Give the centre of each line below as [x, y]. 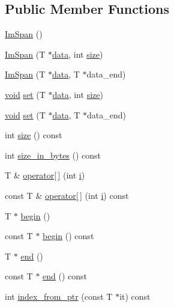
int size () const [34, 135]
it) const [135, 296]
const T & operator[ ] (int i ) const [67, 195]
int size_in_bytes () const [53, 155]
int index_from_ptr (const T [59, 296]
